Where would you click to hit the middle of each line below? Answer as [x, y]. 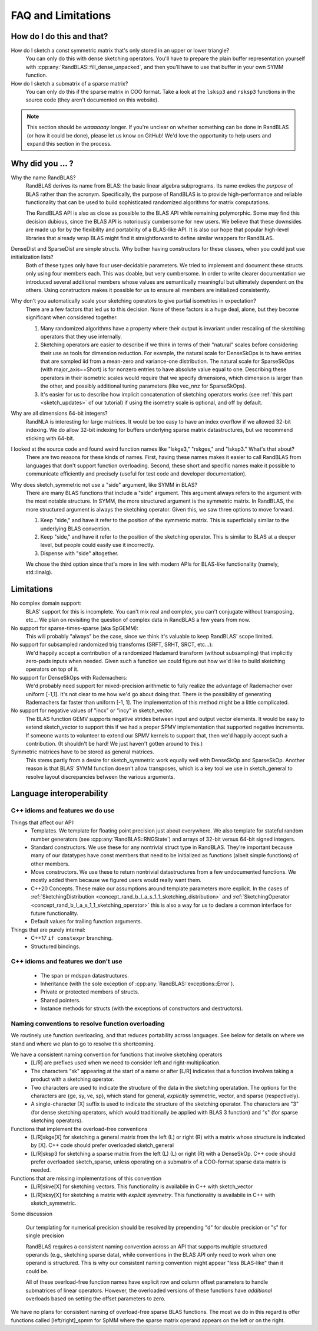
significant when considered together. [72, 317]
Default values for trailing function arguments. [87, 922]
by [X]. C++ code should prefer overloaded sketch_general [102, 1145]
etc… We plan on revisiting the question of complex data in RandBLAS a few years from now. [138, 620]
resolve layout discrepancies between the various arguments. [100, 776]
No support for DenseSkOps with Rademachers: [69, 677]
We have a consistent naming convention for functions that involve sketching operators [117, 1055]
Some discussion [32, 1214]
